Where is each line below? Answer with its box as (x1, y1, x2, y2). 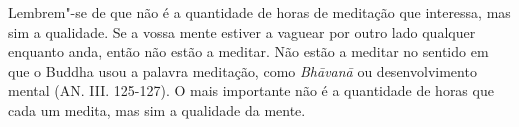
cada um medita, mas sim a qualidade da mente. (8, 99, 306, 120)
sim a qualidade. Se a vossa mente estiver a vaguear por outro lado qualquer (8, 21, 476, 42)
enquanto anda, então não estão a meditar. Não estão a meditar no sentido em (8, 41, 489, 62)
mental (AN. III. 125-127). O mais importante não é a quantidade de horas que (8, 80, 494, 101)
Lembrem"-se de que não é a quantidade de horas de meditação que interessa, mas (8, 2, 511, 22)
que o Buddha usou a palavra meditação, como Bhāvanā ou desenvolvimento (8, 60, 477, 81)
